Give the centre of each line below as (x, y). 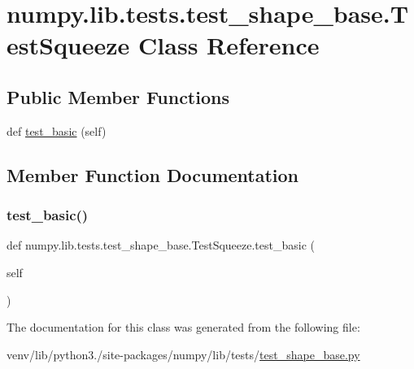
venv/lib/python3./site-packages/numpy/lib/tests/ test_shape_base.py (183, 354)
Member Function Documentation (153, 174)
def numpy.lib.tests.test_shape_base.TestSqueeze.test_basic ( (161, 245)
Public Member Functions (118, 96)
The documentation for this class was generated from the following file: (183, 327)
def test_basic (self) (57, 130)
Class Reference (229, 45)
